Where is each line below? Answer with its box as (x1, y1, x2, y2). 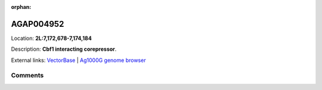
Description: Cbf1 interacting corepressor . (11, 45, 117, 53)
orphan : (11, 4, 32, 10)
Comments (11, 72, 44, 80)
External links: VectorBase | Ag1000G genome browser (11, 57, 146, 64)
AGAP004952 (11, 18, 64, 29)
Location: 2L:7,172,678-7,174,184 (11, 35, 92, 42)
